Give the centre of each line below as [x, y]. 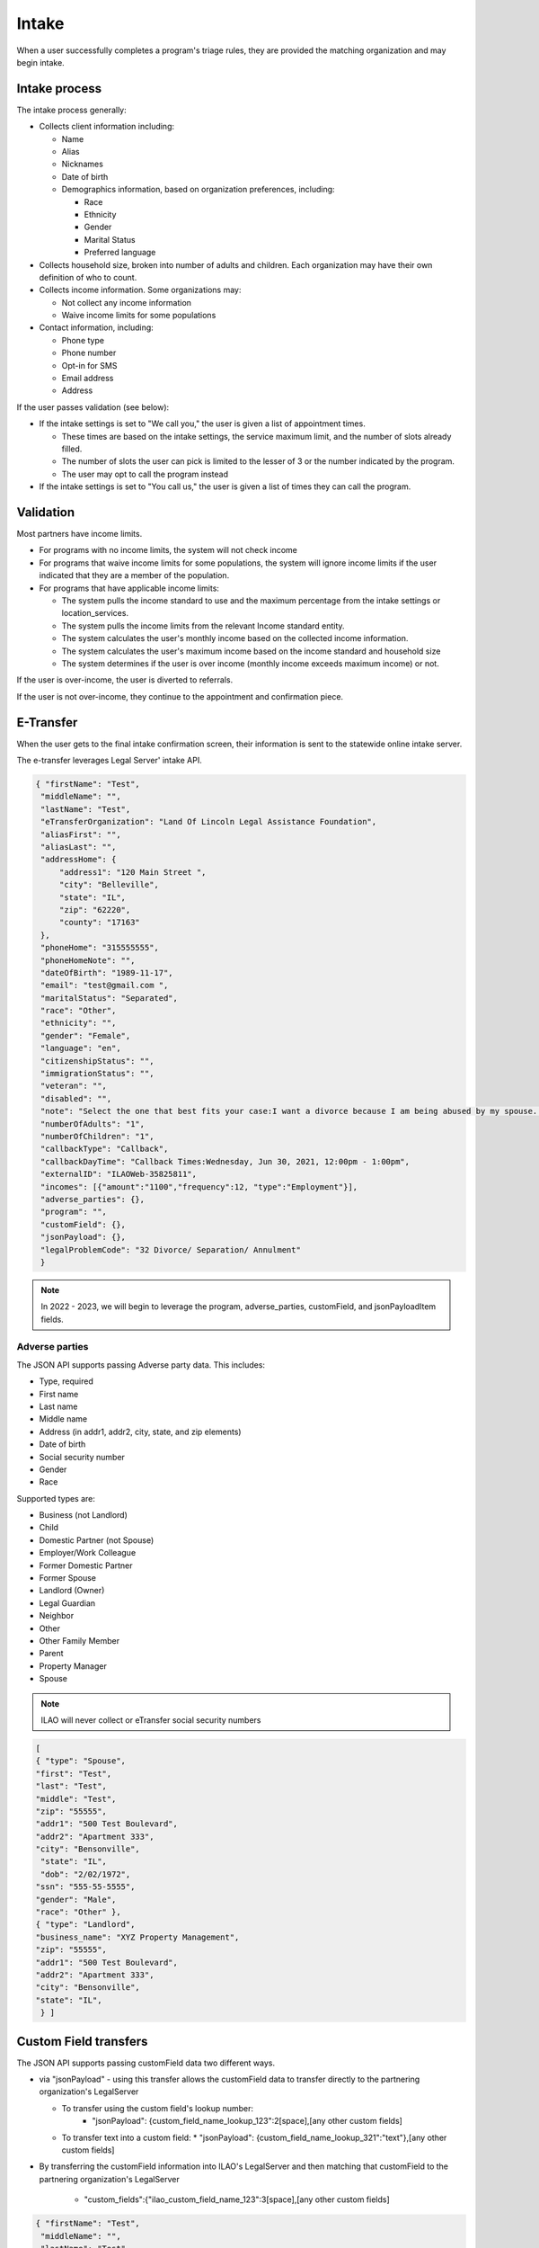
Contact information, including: [97, 327]
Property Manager [73, 1666]
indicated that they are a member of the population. [134, 575]
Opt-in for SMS [89, 365]
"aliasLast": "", [79, 847]
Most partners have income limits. [80, 534]
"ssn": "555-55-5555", [85, 1887]
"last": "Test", [71, 1786]
